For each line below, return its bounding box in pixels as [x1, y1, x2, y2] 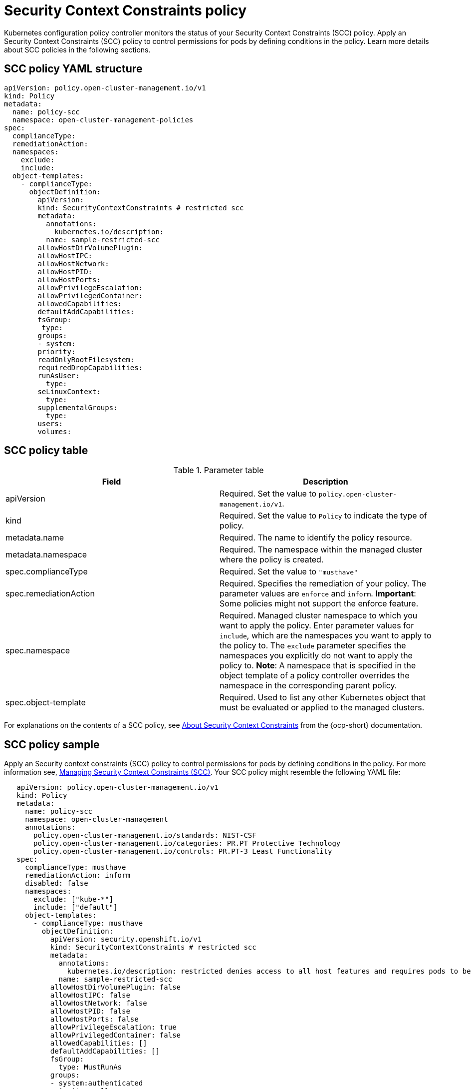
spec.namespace [5, 645, 70, 656]
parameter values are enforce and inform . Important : [220, 588, 416, 599]
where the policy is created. [220, 554, 324, 565]
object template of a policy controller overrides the [220, 670, 410, 681]
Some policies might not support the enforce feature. [220, 598, 419, 609]
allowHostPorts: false [50, 1015, 139, 1024]
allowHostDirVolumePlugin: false [50, 983, 181, 992]
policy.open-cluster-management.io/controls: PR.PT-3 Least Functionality [33, 847, 332, 856]
